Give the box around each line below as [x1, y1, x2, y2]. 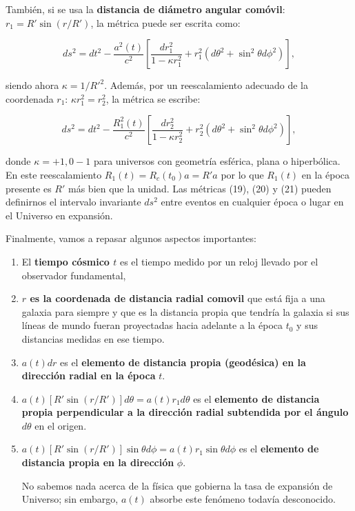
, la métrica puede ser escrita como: [90, 15, 241, 30]
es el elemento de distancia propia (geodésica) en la [60, 354, 306, 369]
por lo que [221, 167, 264, 181]
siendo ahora [6, 78, 59, 92]
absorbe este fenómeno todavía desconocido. [150, 492, 336, 506]
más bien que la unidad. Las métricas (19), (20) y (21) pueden [68, 181, 332, 195]
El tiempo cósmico [21, 254, 110, 268]
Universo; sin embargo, [21, 492, 119, 506]
